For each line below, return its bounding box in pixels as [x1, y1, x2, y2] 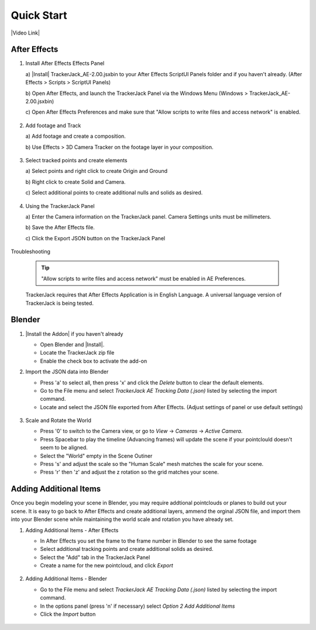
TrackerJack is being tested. [25, 299, 94, 307]
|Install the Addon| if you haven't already [25, 330, 123, 337]
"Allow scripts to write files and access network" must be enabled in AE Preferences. [41, 275, 246, 282]
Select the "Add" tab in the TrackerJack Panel [40, 554, 150, 561]
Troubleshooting [11, 248, 51, 255]
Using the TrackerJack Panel [25, 202, 95, 209]
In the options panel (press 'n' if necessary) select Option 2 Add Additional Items [40, 602, 235, 609]
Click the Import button [40, 611, 96, 618]
